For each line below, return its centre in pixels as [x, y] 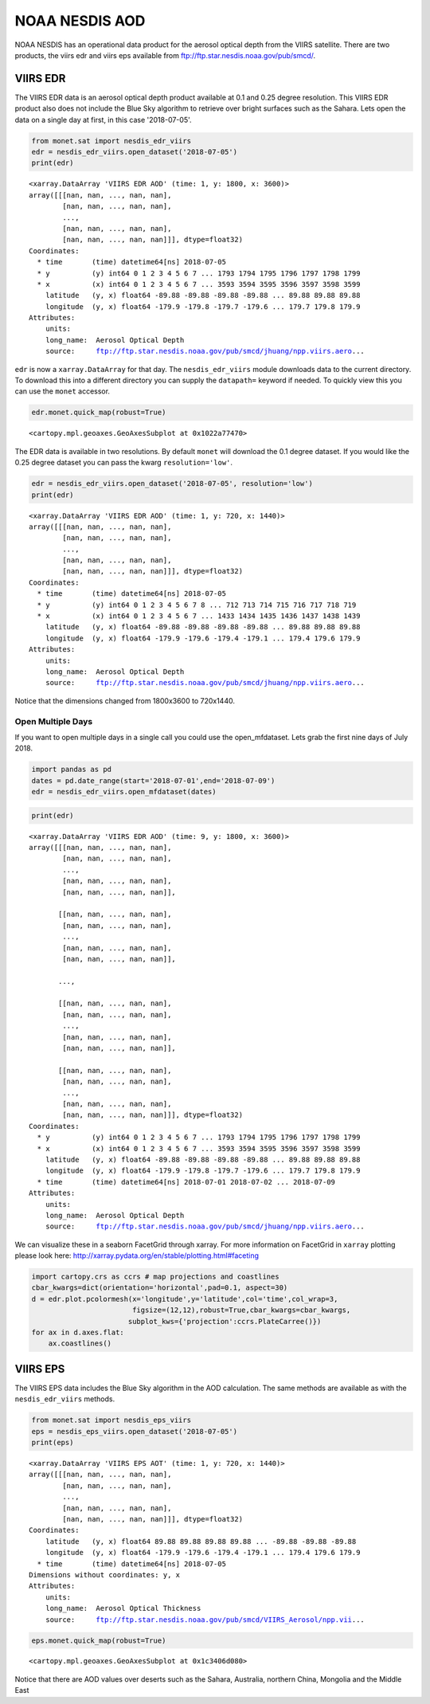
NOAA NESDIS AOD [80, 21]
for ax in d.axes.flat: [78, 1333]
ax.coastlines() [80, 1344]
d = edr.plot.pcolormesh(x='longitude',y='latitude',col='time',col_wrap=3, [185, 1299]
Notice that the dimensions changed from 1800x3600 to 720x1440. [125, 700]
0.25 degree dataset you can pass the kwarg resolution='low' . [124, 463]
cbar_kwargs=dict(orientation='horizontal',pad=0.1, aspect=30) [160, 1288]
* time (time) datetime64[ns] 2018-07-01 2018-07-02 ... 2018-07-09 [186, 1182]
